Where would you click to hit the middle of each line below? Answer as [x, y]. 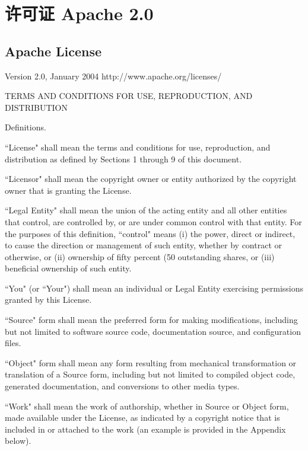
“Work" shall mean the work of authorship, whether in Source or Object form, [147, 406]
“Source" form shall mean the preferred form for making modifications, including [151, 320]
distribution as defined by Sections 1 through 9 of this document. [123, 159]
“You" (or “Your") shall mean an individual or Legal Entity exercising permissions [154, 288]
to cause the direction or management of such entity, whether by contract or [143, 245]
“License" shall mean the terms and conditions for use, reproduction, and [138, 147]
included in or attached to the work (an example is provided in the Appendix [145, 429]
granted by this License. [48, 300]
